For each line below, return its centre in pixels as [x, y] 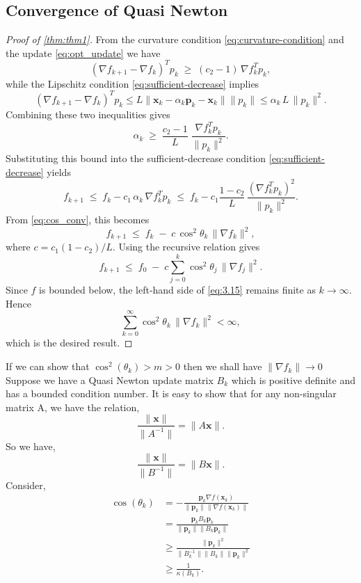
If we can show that [48, 366]
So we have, [31, 446]
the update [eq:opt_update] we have [83, 53]
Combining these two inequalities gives [88, 114]
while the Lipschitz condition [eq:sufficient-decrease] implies [133, 83]
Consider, [26, 485]
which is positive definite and [293, 380]
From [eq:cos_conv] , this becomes [78, 219]
